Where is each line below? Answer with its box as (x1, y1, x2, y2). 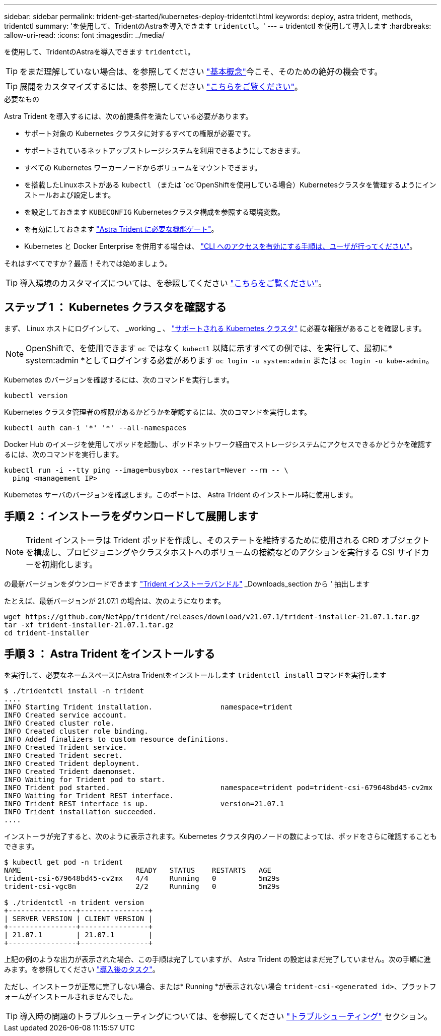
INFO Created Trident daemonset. (4, 767, 136, 775)
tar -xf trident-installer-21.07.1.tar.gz (4, 620, 174, 629)
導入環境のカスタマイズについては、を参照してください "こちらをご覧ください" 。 (20, 278, 327, 288)
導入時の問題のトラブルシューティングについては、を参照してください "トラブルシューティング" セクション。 (20, 1011, 432, 1021)
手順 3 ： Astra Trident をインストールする (4, 647, 215, 661)
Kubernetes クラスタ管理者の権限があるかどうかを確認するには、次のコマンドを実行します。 (4, 407, 312, 416)
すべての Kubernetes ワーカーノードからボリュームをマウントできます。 (24, 163, 262, 172)
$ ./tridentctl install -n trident (4, 686, 144, 695)
